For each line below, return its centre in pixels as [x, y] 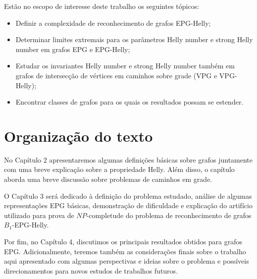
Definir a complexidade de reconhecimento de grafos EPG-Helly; [113, 23]
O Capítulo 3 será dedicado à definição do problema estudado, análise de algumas [128, 195]
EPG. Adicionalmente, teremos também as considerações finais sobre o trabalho [125, 251]
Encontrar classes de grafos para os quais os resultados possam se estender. [129, 102]
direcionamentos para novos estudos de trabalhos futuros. [91, 270]
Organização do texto [78, 136]
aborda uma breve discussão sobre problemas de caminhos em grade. [108, 179]
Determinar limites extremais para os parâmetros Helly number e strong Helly [134, 39]
